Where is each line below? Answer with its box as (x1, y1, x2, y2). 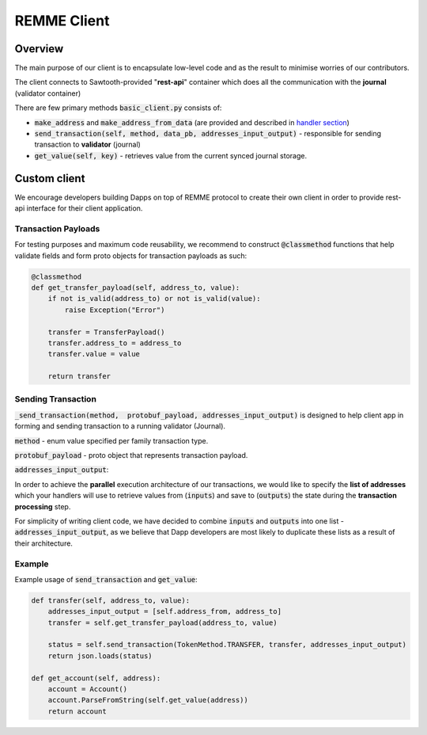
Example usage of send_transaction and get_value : (14, 574, 198, 584)
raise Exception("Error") (64, 305, 165, 314)
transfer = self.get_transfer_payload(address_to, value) (47, 618, 278, 627)
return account (47, 706, 107, 716)
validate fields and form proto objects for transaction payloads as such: (14, 250, 248, 261)
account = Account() (47, 685, 128, 694)
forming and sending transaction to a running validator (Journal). (14, 421, 225, 431)
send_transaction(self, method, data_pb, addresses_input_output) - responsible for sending (34, 129, 382, 139)
